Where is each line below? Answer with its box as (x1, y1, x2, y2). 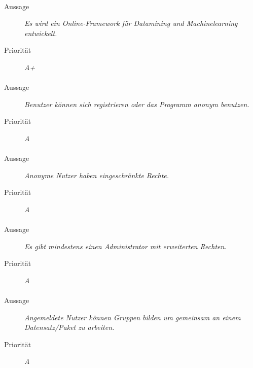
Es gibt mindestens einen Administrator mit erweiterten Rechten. (24, 241, 227, 251)
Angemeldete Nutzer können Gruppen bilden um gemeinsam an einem (24, 312, 241, 322)
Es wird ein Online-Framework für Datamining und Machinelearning (24, 18, 238, 28)
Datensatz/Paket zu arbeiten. (24, 322, 115, 332)
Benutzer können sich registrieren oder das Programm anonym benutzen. (24, 98, 249, 109)
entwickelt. (24, 27, 57, 38)
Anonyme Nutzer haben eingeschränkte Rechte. (24, 170, 169, 180)
